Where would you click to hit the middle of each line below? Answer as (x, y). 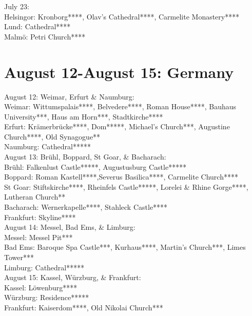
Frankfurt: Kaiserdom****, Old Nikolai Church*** (84, 307)
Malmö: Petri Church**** (45, 36)
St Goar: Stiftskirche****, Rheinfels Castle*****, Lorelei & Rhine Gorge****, (126, 186)
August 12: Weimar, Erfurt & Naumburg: (69, 96)
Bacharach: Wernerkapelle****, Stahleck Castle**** (86, 207)
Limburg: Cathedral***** (44, 267)
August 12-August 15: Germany (119, 72)
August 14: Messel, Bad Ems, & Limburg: (70, 227)
